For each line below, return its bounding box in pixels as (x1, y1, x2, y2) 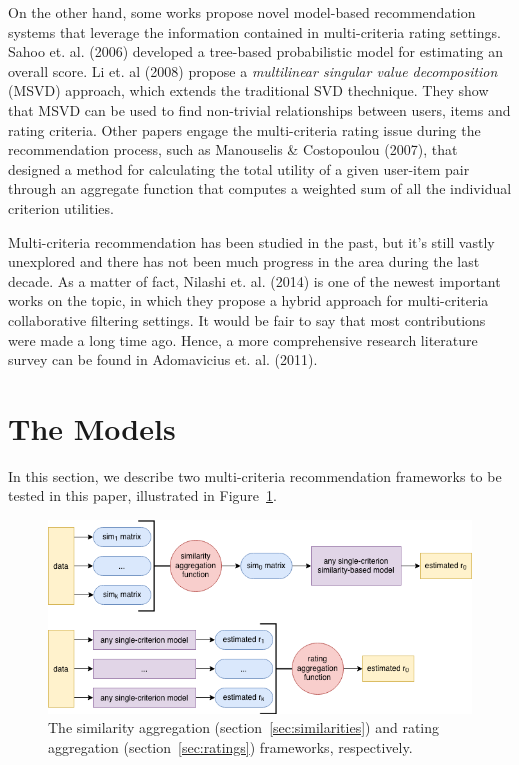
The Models (8, 407, 176, 448)
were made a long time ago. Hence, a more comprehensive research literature (8, 329, 478, 350)
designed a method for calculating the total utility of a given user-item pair (8, 158, 470, 179)
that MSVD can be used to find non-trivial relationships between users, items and (8, 99, 511, 120)
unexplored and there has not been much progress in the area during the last (8, 251, 480, 272)
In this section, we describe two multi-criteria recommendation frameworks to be (8, 465, 502, 486)
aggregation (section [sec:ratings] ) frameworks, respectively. (48, 736, 413, 757)
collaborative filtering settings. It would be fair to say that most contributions (8, 309, 486, 330)
